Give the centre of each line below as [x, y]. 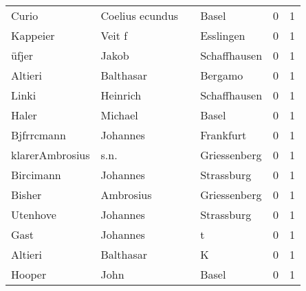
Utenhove [34, 214]
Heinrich [121, 95]
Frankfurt [223, 135]
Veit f [114, 35]
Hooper [29, 274]
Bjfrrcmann [39, 135]
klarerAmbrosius [51, 155]
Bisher [26, 195]
